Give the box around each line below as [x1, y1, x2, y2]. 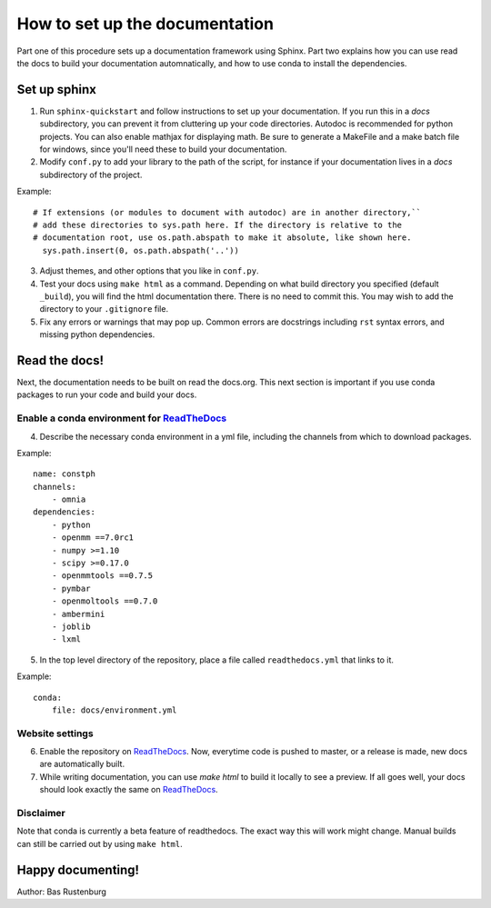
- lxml [51, 634, 82, 644]
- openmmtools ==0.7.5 [51, 571, 154, 581]
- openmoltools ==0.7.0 [51, 596, 158, 606]
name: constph [33, 469, 95, 479]
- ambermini [51, 609, 105, 619]
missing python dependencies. [39, 329, 155, 340]
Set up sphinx [16, 82, 97, 97]
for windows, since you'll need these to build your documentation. [39, 144, 287, 155]
